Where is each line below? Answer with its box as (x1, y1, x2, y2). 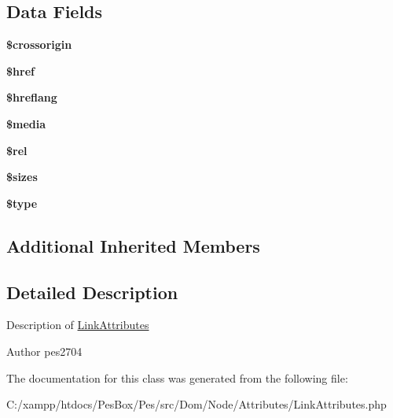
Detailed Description (6, 279, 178, 304)
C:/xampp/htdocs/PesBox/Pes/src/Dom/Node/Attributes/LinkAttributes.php (6, 396, 387, 412)
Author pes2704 (6, 342, 83, 359)
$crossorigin (6, 36, 72, 53)
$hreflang (6, 89, 57, 105)
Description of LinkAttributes (6, 316, 149, 333)
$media (6, 115, 46, 131)
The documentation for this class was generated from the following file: (6, 369, 348, 386)
